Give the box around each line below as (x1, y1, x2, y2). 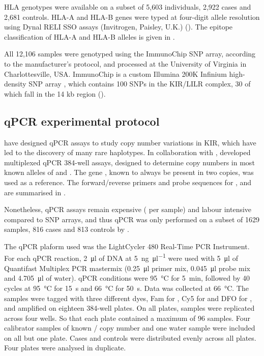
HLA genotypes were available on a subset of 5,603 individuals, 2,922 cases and (4, 2, 251, 12)
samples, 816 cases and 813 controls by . (4, 224, 129, 234)
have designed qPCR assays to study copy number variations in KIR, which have (4, 137, 256, 147)
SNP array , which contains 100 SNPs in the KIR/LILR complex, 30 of (28, 78, 251, 89)
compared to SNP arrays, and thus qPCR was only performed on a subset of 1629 (4, 214, 260, 224)
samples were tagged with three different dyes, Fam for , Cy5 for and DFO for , (4, 292, 252, 303)
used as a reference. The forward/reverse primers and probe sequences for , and (4, 176, 252, 187)
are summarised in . (4, 187, 66, 197)
